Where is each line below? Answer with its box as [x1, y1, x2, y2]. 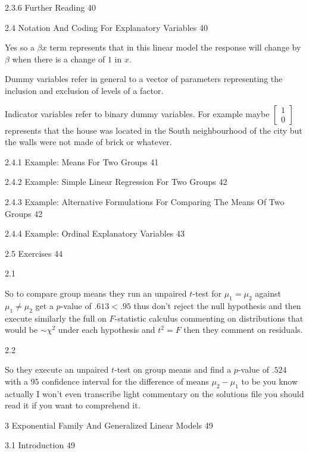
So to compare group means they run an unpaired [5, 287, 187, 299]
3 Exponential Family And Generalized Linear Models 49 [5, 419, 213, 431]
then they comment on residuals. [183, 323, 303, 336]
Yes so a [5, 41, 35, 54]
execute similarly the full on [5, 312, 107, 324]
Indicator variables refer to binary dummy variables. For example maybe [5, 107, 270, 119]
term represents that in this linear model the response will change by [49, 41, 301, 54]
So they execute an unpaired [5, 363, 109, 376]
